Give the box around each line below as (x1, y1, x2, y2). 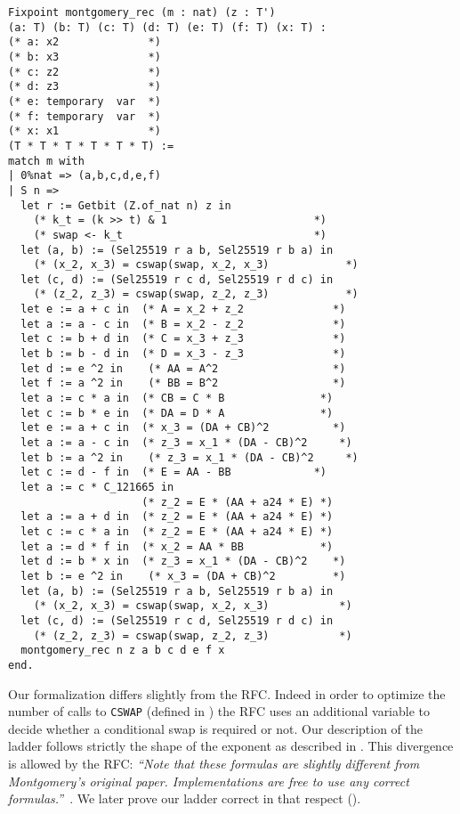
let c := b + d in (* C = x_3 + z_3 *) (20, 332, 346, 346)
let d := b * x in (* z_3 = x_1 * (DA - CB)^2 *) (20, 555, 346, 568)
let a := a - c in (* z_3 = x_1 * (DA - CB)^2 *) (20, 436, 352, 450)
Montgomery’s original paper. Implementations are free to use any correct (8, 771, 409, 790)
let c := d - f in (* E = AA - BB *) (20, 466, 327, 479)
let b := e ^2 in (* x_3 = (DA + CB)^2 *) (20, 569, 346, 582)
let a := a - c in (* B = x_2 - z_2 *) (20, 317, 346, 330)
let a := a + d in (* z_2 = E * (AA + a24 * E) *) (20, 510, 334, 524)
